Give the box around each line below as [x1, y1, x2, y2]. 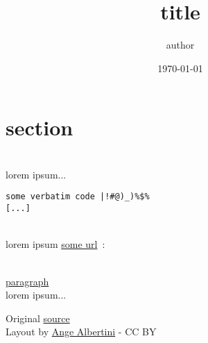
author [166, 37, 195, 52]
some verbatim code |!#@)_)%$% [6, 192, 150, 202]
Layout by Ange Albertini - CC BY [6, 324, 157, 339]
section [6, 113, 73, 142]
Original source [6, 310, 70, 325]
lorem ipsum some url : [6, 237, 105, 251]
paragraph [6, 274, 49, 288]
